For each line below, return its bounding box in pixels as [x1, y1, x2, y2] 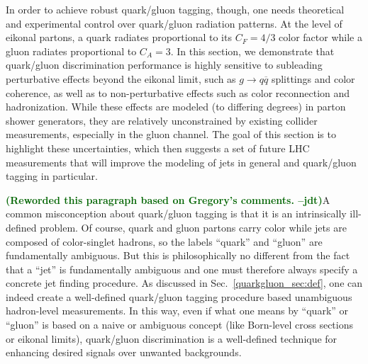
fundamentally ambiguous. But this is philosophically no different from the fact [6, 248, 350, 263]
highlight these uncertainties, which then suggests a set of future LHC [6, 140, 310, 155]
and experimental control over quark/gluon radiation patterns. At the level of [6, 16, 342, 30]
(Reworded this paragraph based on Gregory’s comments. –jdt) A [6, 192, 330, 207]
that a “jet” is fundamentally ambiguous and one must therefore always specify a [6, 261, 358, 276]
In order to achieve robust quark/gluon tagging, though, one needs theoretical [6, 2, 345, 16]
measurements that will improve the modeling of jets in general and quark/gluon [6, 154, 357, 169]
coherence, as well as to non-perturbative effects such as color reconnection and [6, 85, 350, 100]
